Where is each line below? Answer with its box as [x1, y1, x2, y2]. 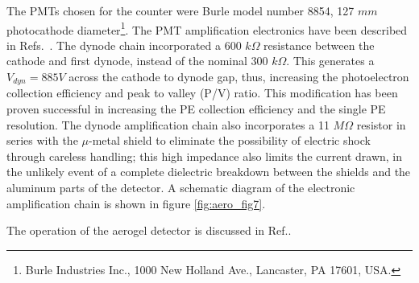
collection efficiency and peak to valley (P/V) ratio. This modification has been [6, 84, 398, 101]
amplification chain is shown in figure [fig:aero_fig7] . [6, 195, 266, 211]
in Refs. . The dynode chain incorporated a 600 [6, 36, 242, 53]
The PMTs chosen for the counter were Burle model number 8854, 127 [6, 2, 355, 18]
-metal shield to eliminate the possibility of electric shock [88, 132, 371, 149]
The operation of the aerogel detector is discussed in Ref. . [6, 222, 292, 239]
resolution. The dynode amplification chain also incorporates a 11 [6, 116, 330, 133]
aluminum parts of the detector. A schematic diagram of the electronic [6, 179, 355, 196]
